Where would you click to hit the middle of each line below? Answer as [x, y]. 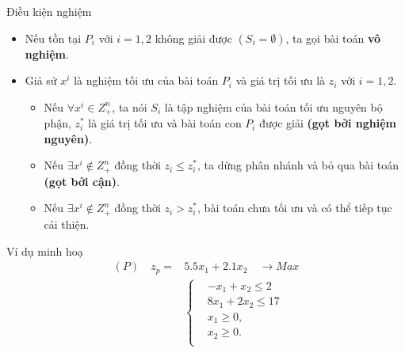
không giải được [193, 38]
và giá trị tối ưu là [281, 80]
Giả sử [41, 80]
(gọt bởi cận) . [82, 181]
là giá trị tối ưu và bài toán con [165, 123]
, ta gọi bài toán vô [333, 38]
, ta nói [130, 106]
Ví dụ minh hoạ [45, 251]
